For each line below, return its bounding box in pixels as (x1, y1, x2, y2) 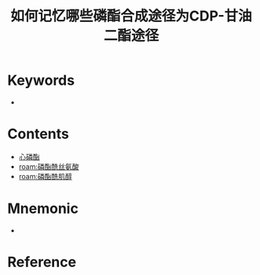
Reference (7, 253, 76, 271)
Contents (7, 125, 70, 143)
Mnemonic (7, 200, 79, 218)
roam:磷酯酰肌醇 (18, 171, 72, 181)
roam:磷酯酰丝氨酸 (18, 162, 79, 171)
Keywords (7, 71, 75, 90)
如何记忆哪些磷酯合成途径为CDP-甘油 (10, 7, 252, 25)
